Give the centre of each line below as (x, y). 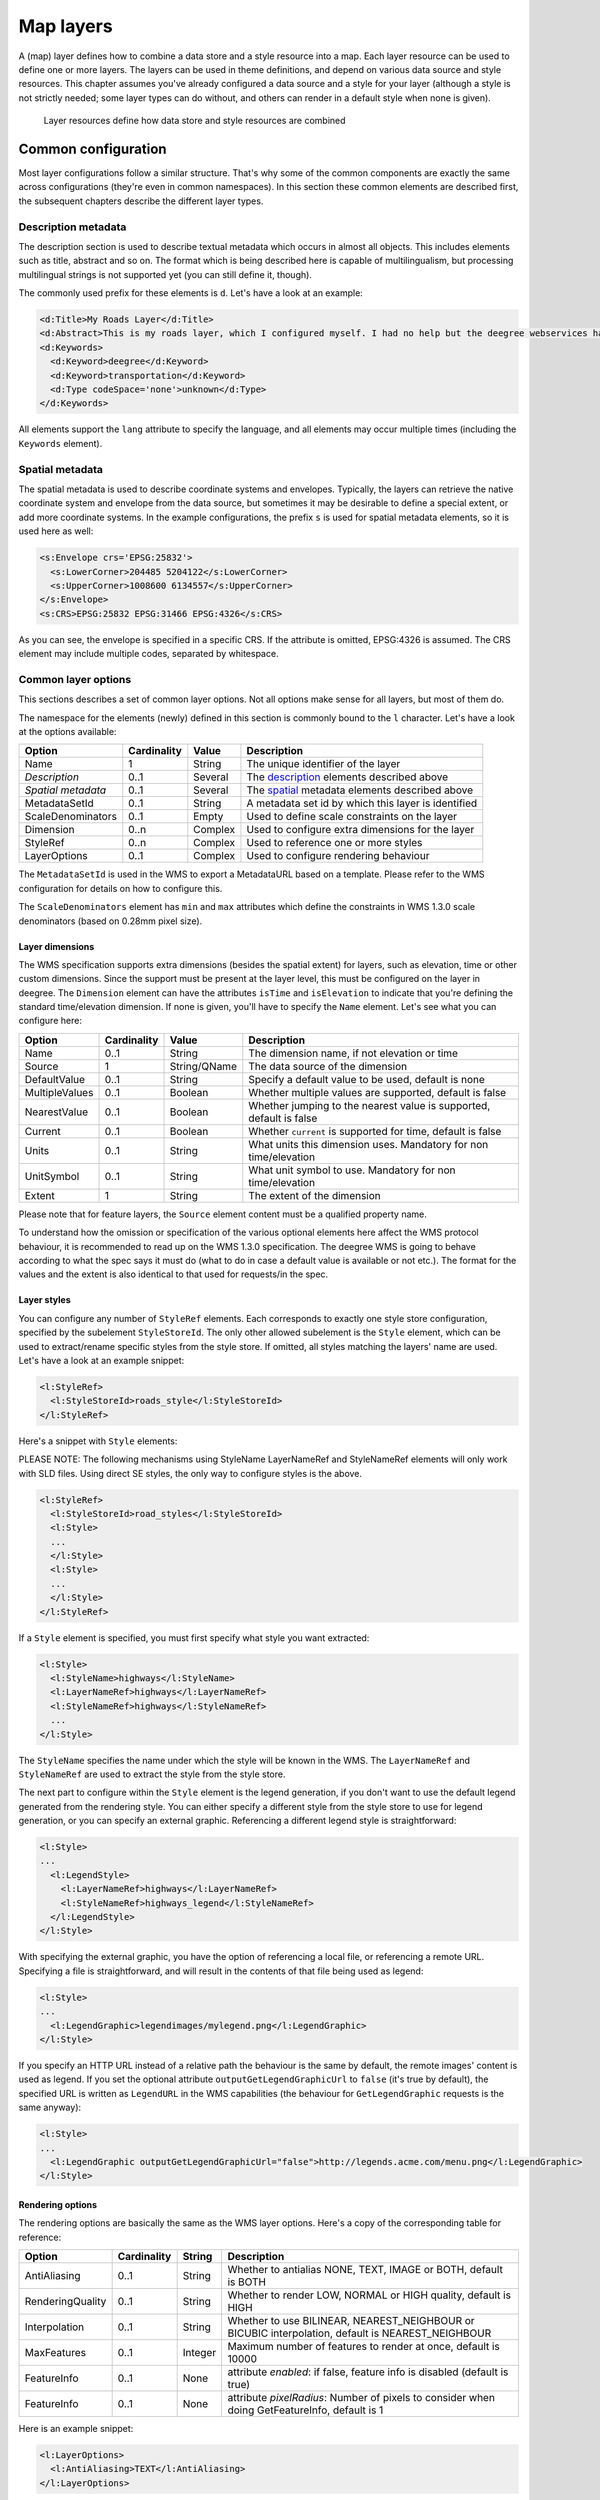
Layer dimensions (56, 946)
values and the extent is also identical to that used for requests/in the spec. (173, 1274)
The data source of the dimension (328, 1066)
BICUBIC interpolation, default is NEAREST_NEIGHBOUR (359, 2333)
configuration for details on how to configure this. (120, 888)
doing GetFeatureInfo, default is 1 (305, 2410)
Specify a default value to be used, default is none (366, 1079)
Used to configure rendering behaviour (338, 856)
